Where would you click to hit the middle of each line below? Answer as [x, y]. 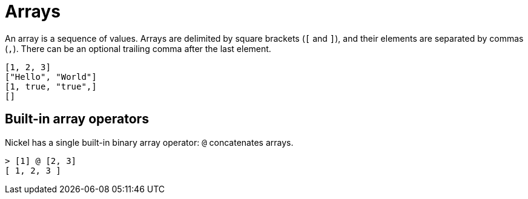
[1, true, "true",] [51, 86]
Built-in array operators [77, 119]
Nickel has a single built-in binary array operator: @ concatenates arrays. [149, 142]
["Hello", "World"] [51, 77]
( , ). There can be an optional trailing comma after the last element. [138, 48]
